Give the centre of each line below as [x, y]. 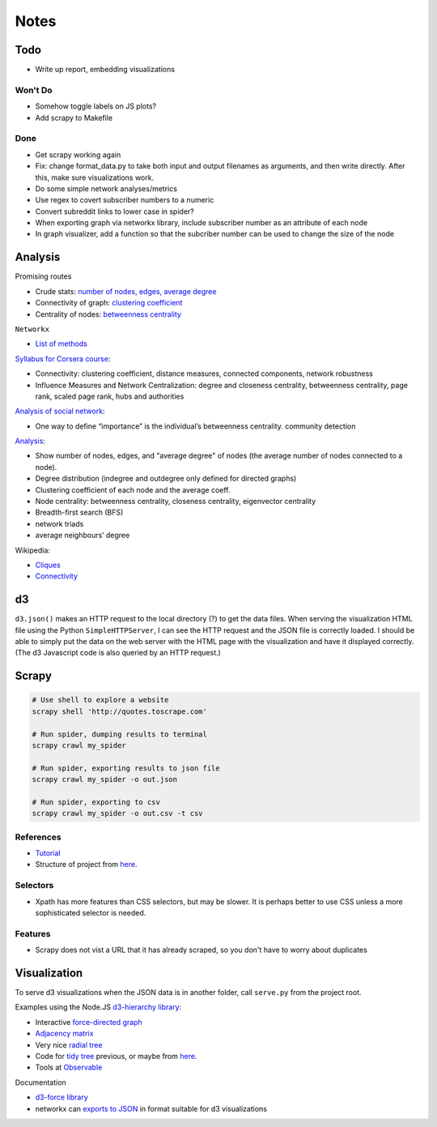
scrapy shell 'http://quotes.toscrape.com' [120, 711]
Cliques [48, 565]
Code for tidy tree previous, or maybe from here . [116, 1056]
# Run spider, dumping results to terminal [120, 734]
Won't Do [34, 90]
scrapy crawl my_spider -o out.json [105, 779]
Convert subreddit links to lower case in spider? [115, 211]
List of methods [62, 344]
